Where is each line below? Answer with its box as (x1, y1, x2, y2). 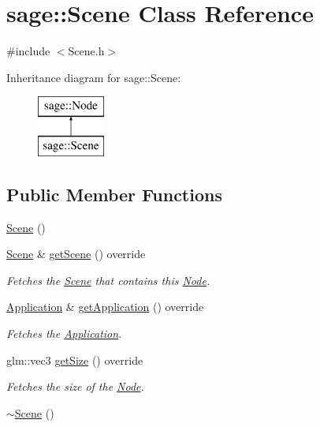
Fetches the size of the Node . (6, 378, 144, 395)
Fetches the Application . (6, 325, 122, 342)
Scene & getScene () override (6, 245, 146, 262)
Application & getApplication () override (6, 298, 204, 315)
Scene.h (68, 43, 105, 59)
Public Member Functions (6, 182, 222, 206)
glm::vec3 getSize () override (6, 351, 143, 368)
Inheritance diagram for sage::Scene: (6, 69, 181, 85)
